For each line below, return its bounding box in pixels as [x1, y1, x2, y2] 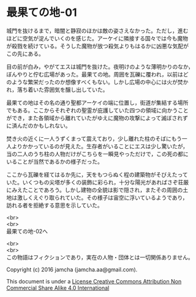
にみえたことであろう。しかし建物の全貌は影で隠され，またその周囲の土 [6, 186, 189, 194]
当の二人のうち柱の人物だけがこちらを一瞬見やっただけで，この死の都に [6, 150, 189, 157]
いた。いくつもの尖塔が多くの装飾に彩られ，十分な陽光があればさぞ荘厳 [6, 178, 189, 186]
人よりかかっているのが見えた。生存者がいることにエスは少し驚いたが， [6, 142, 189, 150]
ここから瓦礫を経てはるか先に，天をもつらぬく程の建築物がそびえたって [6, 171, 188, 178]
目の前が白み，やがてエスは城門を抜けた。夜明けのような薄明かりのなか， [6, 62, 194, 70]
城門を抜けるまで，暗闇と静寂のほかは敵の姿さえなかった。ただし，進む [6, 27, 189, 34]
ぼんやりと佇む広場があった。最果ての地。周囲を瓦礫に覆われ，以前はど [6, 70, 189, 78]
